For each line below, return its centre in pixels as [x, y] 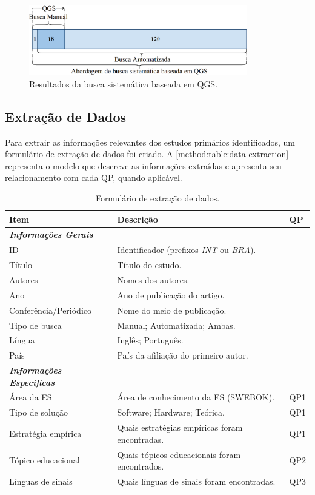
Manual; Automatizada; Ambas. [176, 325]
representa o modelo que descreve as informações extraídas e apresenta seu [143, 165]
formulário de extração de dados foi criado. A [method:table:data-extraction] [147, 154]
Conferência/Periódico [51, 310]
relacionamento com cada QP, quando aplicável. [94, 177]
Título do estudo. [149, 265]
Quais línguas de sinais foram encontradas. [196, 481]
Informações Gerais [51, 234]
